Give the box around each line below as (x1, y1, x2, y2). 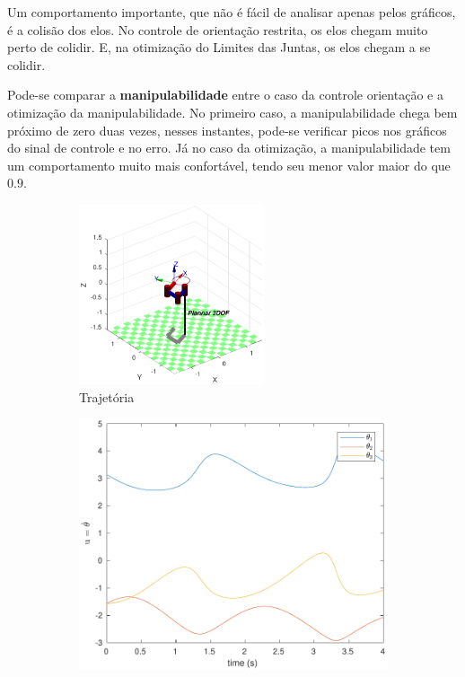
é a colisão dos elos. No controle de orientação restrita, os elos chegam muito (7, 20, 428, 39)
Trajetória (79, 387, 135, 406)
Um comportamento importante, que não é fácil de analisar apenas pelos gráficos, (7, 3, 456, 21)
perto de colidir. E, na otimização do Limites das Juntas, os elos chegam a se (7, 38, 431, 57)
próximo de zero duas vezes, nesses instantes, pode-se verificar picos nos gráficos (7, 120, 447, 139)
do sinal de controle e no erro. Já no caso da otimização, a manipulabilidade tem (7, 138, 451, 157)
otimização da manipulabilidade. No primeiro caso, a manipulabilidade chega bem (7, 102, 458, 121)
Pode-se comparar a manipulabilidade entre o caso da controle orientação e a (7, 85, 443, 104)
